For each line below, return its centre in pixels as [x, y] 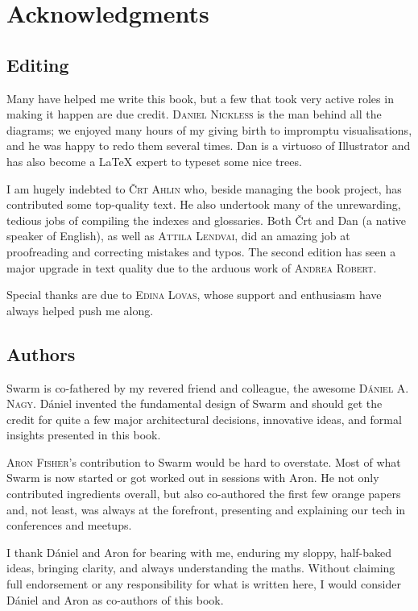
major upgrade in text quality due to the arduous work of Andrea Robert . [192, 267]
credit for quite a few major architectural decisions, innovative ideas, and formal [204, 419]
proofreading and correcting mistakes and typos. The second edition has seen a [201, 251]
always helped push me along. [80, 310]
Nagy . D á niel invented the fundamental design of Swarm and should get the [195, 403]
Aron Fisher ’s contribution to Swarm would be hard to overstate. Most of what [204, 461]
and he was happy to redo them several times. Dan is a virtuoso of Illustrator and [209, 145]
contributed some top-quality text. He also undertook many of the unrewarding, [204, 204]
